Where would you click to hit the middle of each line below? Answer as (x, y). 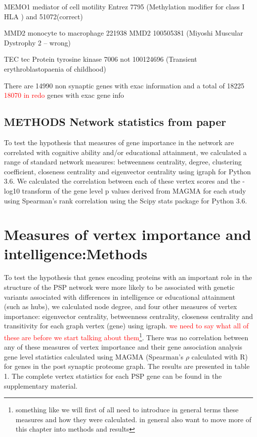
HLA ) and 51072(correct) (43, 16)
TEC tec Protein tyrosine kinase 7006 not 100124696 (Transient (101, 59)
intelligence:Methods (76, 254)
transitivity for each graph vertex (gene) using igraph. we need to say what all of (127, 326)
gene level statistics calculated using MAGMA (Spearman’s (94, 356)
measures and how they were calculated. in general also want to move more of (133, 419)
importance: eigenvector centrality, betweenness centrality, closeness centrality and (128, 316)
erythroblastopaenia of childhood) (55, 68)
